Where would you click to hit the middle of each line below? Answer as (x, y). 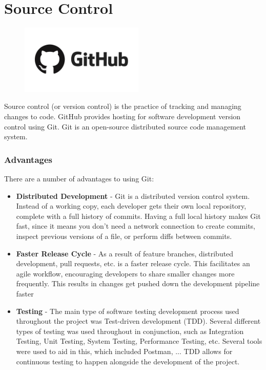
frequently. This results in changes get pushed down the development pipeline (138, 283)
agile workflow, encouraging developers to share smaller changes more (125, 273)
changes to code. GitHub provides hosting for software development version (122, 116)
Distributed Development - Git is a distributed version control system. (133, 196)
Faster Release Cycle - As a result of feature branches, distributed (125, 253)
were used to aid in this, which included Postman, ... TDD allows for (124, 351)
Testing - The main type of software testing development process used (128, 311)
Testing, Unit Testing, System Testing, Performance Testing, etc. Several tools (139, 341)
